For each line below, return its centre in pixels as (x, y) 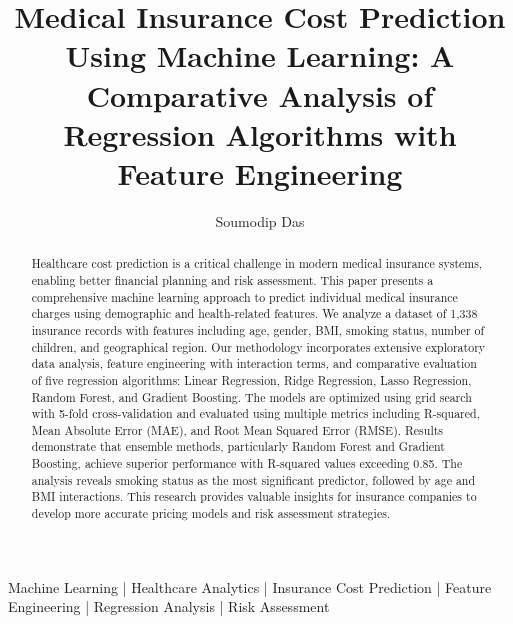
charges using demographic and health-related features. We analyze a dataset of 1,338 (254, 313)
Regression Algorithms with (260, 133)
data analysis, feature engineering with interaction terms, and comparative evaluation (254, 363)
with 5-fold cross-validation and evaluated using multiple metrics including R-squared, (255, 413)
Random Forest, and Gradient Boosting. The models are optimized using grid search (251, 396)
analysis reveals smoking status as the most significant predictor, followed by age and (253, 479)
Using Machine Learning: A (260, 55)
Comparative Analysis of (260, 94)
